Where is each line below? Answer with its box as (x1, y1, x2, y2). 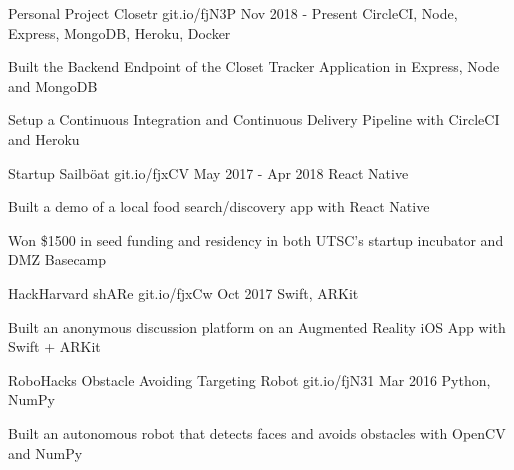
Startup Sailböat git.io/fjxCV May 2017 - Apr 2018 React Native (8, 162, 409, 183)
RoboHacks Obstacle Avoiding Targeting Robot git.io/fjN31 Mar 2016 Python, (8, 369, 491, 390)
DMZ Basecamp (8, 249, 107, 270)
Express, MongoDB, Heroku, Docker (8, 22, 231, 43)
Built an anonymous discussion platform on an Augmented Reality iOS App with (8, 316, 506, 337)
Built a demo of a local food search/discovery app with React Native (8, 196, 430, 217)
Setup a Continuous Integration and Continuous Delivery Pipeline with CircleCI (8, 109, 500, 130)
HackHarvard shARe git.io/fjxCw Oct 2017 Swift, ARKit (8, 282, 359, 303)
